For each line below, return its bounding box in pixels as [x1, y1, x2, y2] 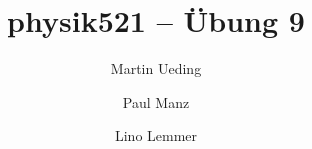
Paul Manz [122, 91, 190, 112]
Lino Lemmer [114, 125, 198, 146]
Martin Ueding [110, 58, 202, 79]
